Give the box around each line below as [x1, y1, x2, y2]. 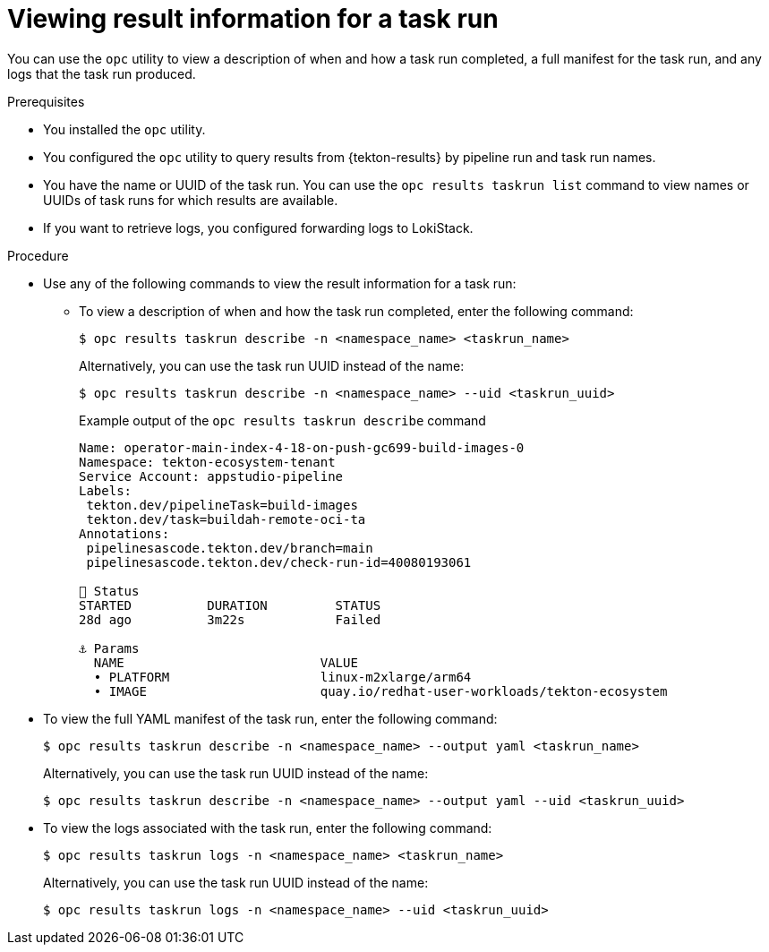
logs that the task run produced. [7, 65, 196, 81]
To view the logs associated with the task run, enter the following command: [43, 819, 492, 836]
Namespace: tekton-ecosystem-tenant [79, 454, 336, 469]
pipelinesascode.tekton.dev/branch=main [86, 540, 373, 555]
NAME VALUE [93, 655, 358, 670]
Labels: [79, 483, 132, 498]
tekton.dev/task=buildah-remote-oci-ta [86, 511, 366, 527]
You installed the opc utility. [43, 121, 206, 137]
